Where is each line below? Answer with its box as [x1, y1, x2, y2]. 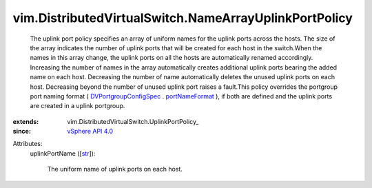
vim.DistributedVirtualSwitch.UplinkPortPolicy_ [67, 117, 199, 125]
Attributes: [12, 140, 43, 148]
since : [12, 127, 31, 136]
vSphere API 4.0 [67, 127, 114, 136]
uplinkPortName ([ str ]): [30, 149, 96, 158]
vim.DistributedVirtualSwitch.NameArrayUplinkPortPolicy [12, 10, 353, 25]
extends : [12, 117, 39, 125]
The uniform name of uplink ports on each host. [47, 165, 183, 174]
